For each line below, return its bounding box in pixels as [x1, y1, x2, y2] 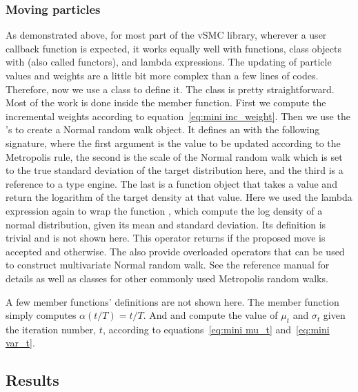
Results [6, 369, 59, 391]
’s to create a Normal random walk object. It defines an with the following [6, 122, 320, 137]
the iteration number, [6, 322, 97, 336]
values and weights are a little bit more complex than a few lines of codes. [6, 68, 319, 82]
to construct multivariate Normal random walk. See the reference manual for [6, 257, 330, 272]
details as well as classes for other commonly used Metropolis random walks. [6, 271, 328, 285]
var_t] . [6, 335, 35, 350]
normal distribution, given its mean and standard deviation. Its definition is [6, 217, 326, 231]
